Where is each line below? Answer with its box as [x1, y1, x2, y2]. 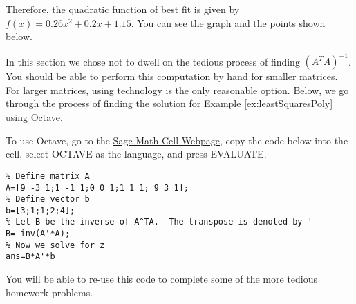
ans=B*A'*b [6, 251, 55, 262]
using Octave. [6, 110, 63, 124]
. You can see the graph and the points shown [131, 15, 326, 30]
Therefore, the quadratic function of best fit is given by [6, 2, 240, 16]
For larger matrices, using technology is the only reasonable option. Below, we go [6, 82, 349, 97]
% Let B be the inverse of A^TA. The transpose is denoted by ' [6, 217, 312, 227]
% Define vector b [6, 194, 90, 205]
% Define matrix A [6, 171, 90, 181]
